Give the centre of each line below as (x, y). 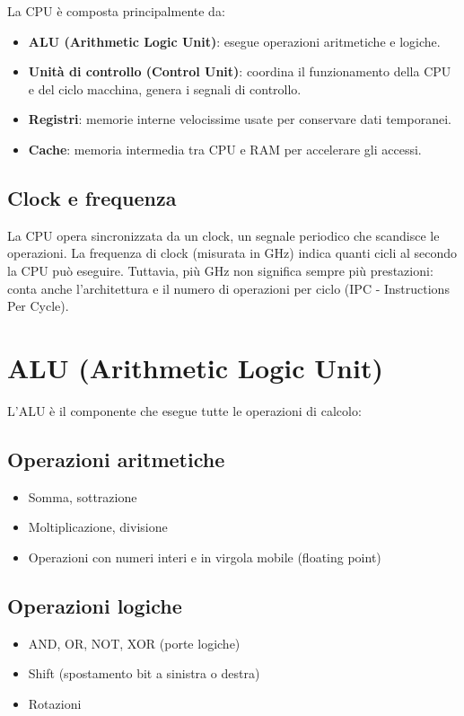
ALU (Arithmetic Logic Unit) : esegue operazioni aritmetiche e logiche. (234, 41)
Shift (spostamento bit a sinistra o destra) (144, 673)
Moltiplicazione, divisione (98, 527)
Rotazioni (55, 703)
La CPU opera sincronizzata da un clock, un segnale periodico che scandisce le (223, 235)
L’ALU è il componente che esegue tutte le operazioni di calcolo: (184, 410)
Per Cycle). (38, 306)
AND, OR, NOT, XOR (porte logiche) (134, 643)
